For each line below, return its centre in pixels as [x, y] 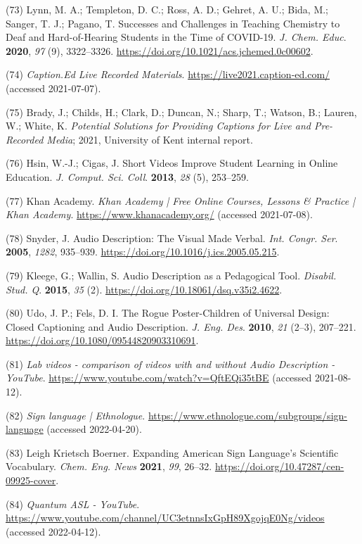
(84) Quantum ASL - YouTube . [73, 504]
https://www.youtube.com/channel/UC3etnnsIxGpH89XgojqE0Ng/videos [165, 518]
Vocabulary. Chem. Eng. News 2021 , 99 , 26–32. [109, 466]
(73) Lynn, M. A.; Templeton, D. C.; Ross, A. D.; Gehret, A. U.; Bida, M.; [167, 9]
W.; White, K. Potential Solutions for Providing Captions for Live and [158, 126]
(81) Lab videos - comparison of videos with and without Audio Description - [170, 363]
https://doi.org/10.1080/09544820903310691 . [102, 340]
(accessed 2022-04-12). [53, 531]
